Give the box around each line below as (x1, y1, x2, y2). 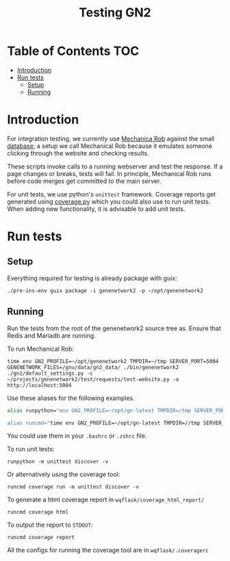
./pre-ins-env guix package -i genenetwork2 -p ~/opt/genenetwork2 (7, 287, 204, 294)
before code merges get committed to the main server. (7, 177, 162, 185)
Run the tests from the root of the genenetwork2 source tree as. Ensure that (7, 324, 221, 332)
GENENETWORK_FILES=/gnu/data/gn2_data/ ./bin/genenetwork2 (7, 364, 179, 371)
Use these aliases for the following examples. (7, 394, 136, 402)
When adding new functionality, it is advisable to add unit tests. (7, 204, 186, 213)
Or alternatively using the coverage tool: (7, 471, 120, 479)
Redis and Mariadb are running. (7, 331, 96, 340)
